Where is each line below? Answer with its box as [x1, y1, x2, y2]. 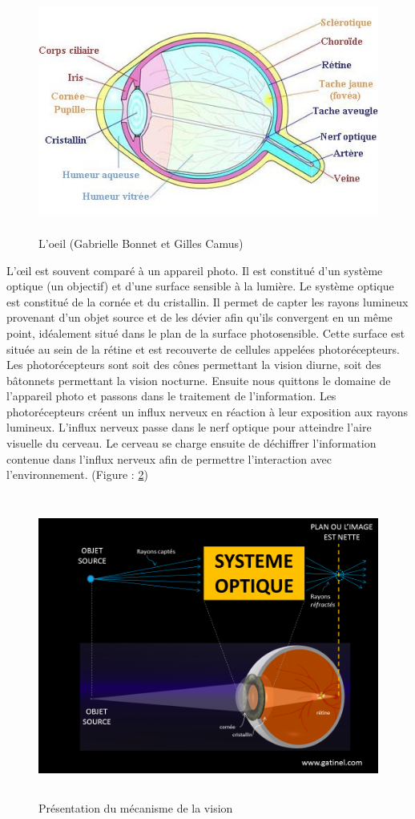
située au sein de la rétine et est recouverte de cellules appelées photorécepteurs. [6, 340, 400, 357]
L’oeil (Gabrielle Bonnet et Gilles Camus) [38, 234, 244, 251]
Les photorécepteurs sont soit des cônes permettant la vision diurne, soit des [6, 356, 381, 373]
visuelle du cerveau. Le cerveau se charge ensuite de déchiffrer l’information [6, 435, 377, 452]
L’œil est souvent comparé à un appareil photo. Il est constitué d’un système [6, 262, 383, 278]
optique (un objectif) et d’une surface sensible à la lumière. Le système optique [6, 278, 394, 294]
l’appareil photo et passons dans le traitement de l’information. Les [6, 387, 336, 404]
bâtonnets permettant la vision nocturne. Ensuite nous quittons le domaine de [6, 371, 391, 388]
